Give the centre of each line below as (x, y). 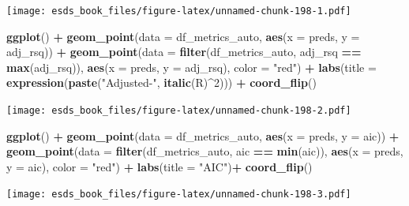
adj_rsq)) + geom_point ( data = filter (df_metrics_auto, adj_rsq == (184, 52)
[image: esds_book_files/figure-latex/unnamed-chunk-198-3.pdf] (179, 195)
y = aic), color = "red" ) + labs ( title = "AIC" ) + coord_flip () (159, 166)
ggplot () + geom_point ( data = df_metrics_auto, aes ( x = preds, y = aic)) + (203, 135)
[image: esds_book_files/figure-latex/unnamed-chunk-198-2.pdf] (179, 111)
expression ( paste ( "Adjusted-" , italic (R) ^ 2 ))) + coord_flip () (161, 82)
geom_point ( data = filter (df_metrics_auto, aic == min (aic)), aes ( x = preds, (205, 151)
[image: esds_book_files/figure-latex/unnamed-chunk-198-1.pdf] (179, 11)
